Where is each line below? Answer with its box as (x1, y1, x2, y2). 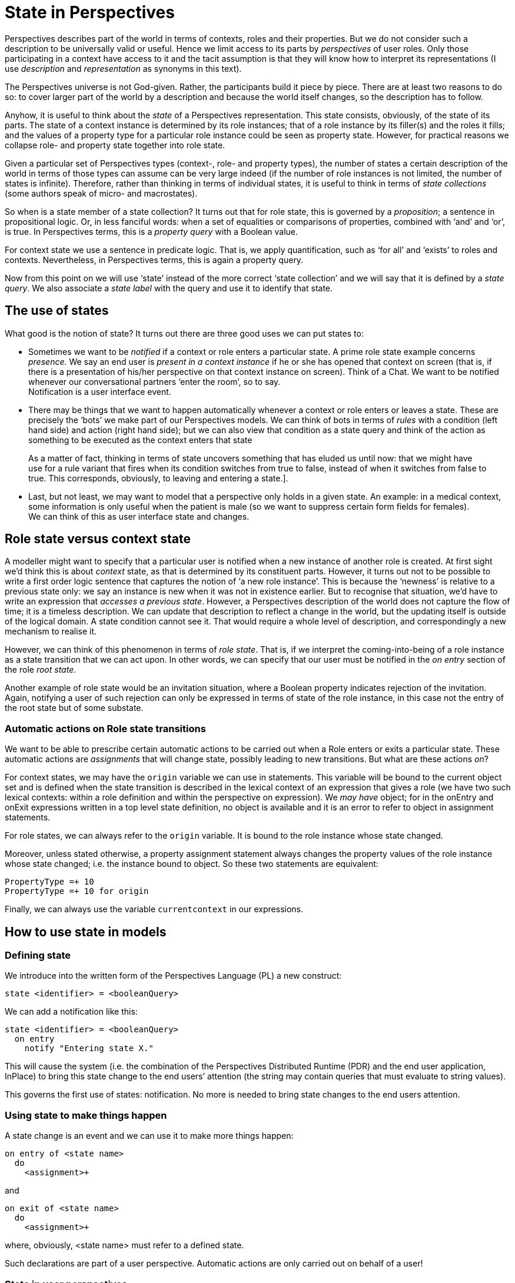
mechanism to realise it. (5, 626, 97, 637)
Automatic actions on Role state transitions (5, 722, 206, 734)
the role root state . (5, 664, 77, 675)
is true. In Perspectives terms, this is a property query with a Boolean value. (5, 226, 298, 237)
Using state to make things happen (5, 1109, 167, 1121)
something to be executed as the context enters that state (28, 434, 252, 445)
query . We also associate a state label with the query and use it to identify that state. (5, 282, 333, 293)
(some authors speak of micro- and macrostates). (5, 188, 198, 198)
